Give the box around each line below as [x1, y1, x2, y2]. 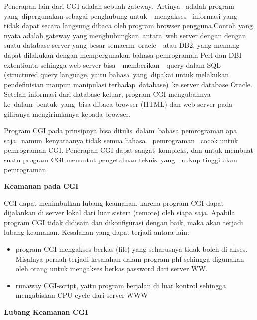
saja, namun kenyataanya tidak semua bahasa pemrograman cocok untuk [4, 135, 238, 145]
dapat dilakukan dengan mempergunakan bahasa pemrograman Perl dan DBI [4, 49, 242, 60]
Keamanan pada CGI [4, 181, 79, 191]
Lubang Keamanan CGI [4, 307, 88, 317]
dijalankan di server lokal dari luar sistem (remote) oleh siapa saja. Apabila [4, 207, 235, 218]
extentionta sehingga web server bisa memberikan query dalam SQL [4, 59, 221, 70]
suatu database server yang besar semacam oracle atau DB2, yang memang [4, 40, 240, 50]
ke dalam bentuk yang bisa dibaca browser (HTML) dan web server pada [4, 98, 233, 109]
